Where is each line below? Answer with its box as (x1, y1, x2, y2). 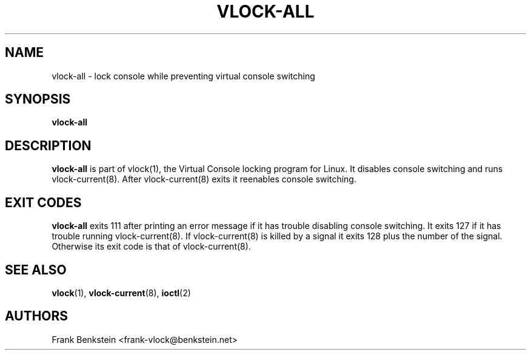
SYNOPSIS (5, 91, 71, 107)
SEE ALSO (5, 262, 67, 277)
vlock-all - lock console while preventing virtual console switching (52, 70, 315, 81)
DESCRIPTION (5, 138, 92, 153)
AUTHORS (5, 308, 68, 324)
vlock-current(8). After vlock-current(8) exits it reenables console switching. (52, 174, 356, 185)
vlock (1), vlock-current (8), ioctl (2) (52, 287, 191, 298)
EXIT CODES (5, 194, 82, 210)
